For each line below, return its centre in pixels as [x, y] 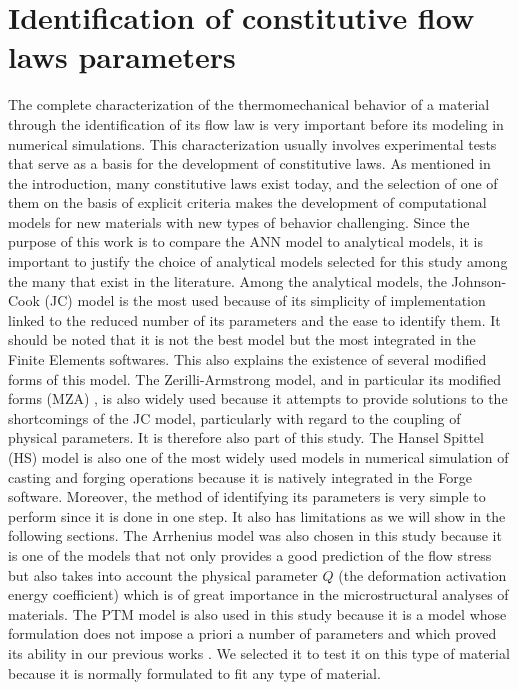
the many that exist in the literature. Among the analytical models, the [227, 280]
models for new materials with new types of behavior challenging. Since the [239, 221]
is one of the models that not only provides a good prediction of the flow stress [250, 554]
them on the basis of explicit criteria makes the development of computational [247, 202]
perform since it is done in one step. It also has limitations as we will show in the [257, 515]
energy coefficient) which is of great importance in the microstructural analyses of [258, 594]
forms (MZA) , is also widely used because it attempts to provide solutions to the [258, 398]
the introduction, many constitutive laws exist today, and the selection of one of [253, 182]
